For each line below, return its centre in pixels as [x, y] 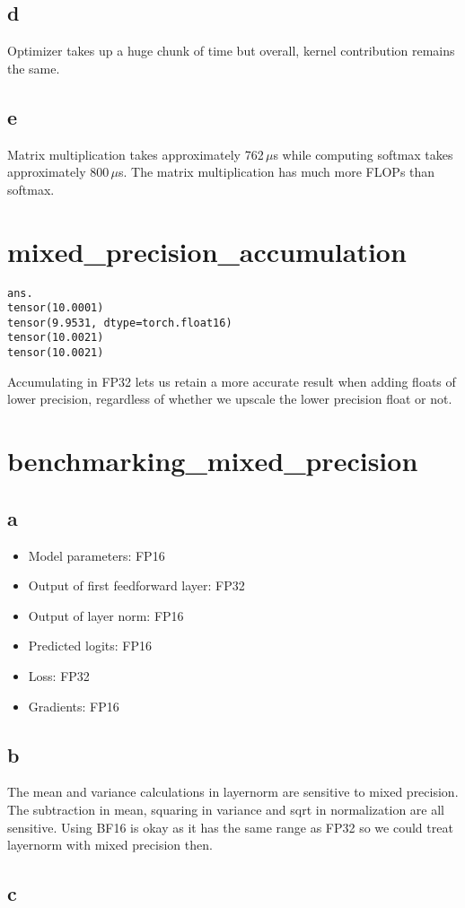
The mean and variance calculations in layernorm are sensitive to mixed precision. [233, 792]
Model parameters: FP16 [97, 555]
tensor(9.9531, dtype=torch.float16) [120, 323]
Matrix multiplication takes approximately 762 [136, 154]
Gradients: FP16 [74, 706]
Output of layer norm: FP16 [106, 615]
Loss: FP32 [59, 675]
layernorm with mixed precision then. [110, 845]
